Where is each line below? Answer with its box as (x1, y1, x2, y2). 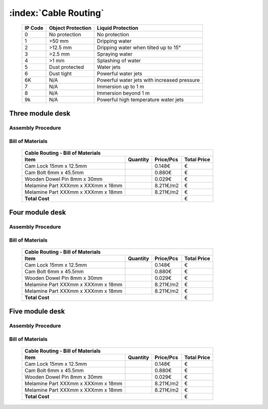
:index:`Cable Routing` (9, 7, 104, 18)
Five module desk (9, 307, 65, 316)
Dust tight (49, 70, 72, 77)
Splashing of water (97, 57, 141, 64)
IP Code (24, 24, 44, 31)
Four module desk (9, 208, 67, 217)
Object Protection (49, 24, 92, 31)
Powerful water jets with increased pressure (97, 76, 200, 83)
